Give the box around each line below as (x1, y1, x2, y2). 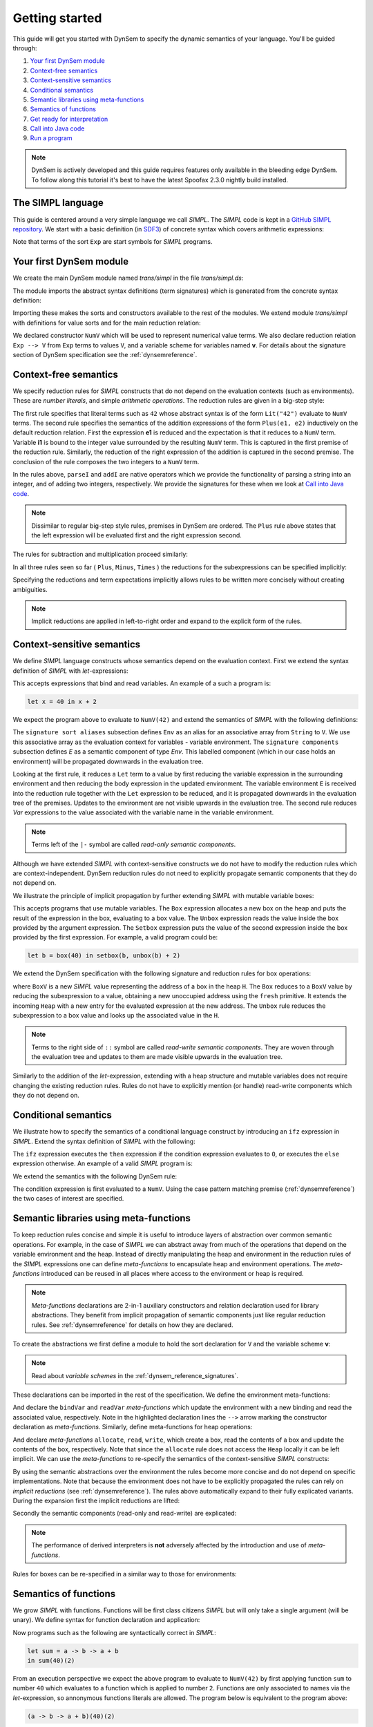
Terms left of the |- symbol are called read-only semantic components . (31, 840, 236, 849)
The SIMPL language (12, 197, 104, 209)
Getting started (12, 10, 102, 26)
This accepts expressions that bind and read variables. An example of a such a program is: (12, 679, 271, 687)
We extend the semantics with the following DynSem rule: (12, 1172, 178, 1181)
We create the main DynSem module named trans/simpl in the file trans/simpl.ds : (12, 274, 244, 283)
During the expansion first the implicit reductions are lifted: (12, 1496, 180, 1505)
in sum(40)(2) (27, 1657, 75, 1664)
